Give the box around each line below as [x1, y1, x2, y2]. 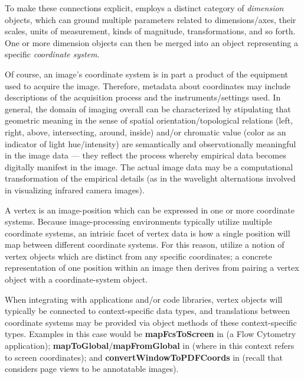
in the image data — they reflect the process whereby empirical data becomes [5, 149, 286, 161]
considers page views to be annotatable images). [5, 362, 179, 375]
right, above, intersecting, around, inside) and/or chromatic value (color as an [5, 125, 286, 138]
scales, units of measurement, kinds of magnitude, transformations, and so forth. [5, 25, 296, 37]
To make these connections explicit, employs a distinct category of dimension [5, 2, 284, 14]
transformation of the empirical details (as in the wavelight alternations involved [5, 172, 296, 184]
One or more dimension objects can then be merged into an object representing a [5, 36, 299, 48]
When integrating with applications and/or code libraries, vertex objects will [5, 293, 283, 305]
